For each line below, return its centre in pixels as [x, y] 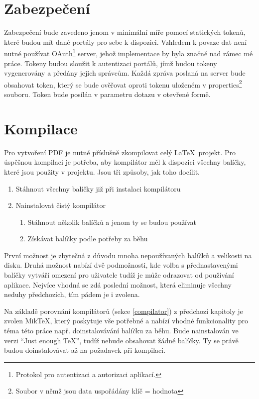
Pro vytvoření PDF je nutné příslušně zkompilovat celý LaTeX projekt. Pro [120, 152]
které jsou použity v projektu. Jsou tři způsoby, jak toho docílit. [102, 171]
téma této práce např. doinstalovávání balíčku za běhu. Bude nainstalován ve [121, 331]
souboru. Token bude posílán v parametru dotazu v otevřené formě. [107, 94]
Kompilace [41, 128]
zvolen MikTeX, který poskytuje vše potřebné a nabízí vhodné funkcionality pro [126, 321]
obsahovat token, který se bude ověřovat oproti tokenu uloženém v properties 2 [123, 84]
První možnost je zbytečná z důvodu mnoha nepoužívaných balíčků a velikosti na [128, 255]
